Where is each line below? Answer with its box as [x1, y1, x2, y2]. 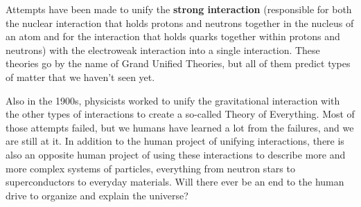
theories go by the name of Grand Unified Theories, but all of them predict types [6, 56, 351, 71]
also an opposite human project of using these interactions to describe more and [6, 147, 346, 161]
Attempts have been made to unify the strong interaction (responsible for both [6, 2, 352, 16]
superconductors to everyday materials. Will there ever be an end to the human [6, 174, 344, 189]
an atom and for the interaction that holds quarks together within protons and [6, 29, 340, 44]
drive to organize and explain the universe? [6, 188, 188, 202]
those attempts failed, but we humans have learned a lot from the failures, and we [6, 120, 354, 134]
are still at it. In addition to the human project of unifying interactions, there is [6, 134, 344, 148]
